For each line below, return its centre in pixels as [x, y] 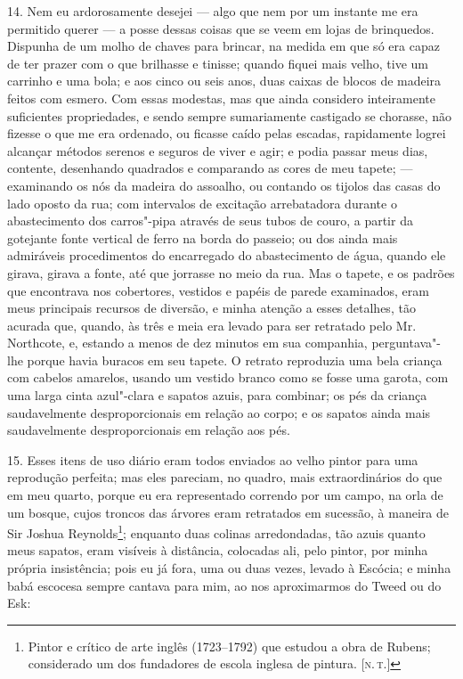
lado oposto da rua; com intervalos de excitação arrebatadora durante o [202, 203]
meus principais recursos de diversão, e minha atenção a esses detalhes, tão [211, 308]
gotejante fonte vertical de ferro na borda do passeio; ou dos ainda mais [203, 237]
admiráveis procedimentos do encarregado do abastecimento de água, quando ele [227, 255]
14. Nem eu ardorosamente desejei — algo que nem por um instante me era [213, 11]
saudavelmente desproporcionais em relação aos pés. [149, 430]
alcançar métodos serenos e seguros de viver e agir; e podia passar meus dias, [218, 150]
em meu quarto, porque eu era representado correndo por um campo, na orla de [225, 495]
